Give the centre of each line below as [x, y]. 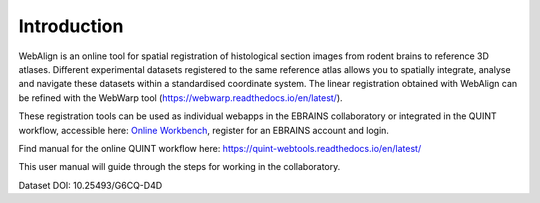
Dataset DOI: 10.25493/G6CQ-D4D [90, 185]
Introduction [71, 26]
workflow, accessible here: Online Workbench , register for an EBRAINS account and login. [204, 130]
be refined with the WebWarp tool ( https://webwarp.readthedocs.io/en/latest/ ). [181, 97]
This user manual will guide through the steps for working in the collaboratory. [179, 167]
